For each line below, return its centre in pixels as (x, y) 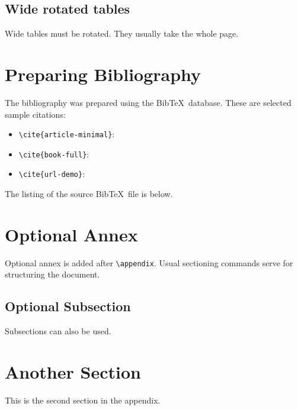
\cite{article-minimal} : (67, 134)
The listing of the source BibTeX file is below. (89, 194)
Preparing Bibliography (103, 74)
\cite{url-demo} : (52, 174)
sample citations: (35, 114)
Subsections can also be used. (58, 331)
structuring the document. (52, 274)
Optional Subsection (68, 306)
